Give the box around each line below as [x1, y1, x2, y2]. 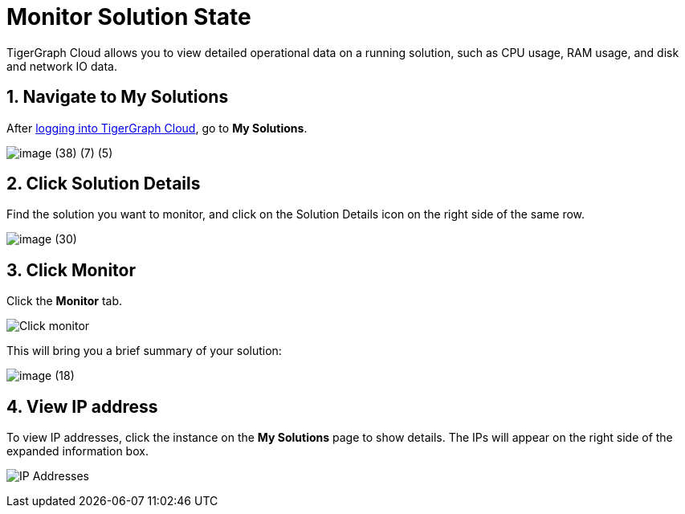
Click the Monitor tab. [6, 294, 123, 308]
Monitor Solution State [6, 3, 251, 31]
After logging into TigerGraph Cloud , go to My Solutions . [6, 120, 308, 135]
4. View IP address [6, 396, 158, 417]
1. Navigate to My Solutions [6, 87, 229, 108]
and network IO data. [6, 59, 117, 73]
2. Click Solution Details [6, 173, 201, 194]
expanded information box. [6, 444, 149, 459]
